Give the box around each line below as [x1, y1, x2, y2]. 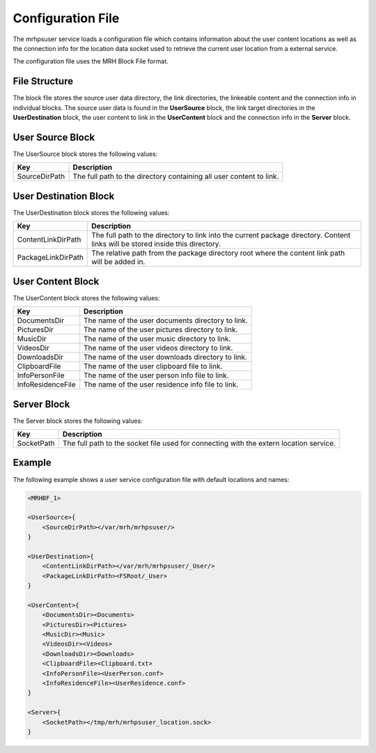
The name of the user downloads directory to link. [84, 352, 247, 362]
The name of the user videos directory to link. [84, 343, 233, 353]
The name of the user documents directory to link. [84, 316, 249, 325]
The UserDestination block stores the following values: [13, 208, 170, 217]
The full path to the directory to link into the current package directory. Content [91, 231, 351, 240]
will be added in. [91, 257, 146, 267]
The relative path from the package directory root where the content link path [91, 248, 345, 258]
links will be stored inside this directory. [91, 239, 221, 249]
